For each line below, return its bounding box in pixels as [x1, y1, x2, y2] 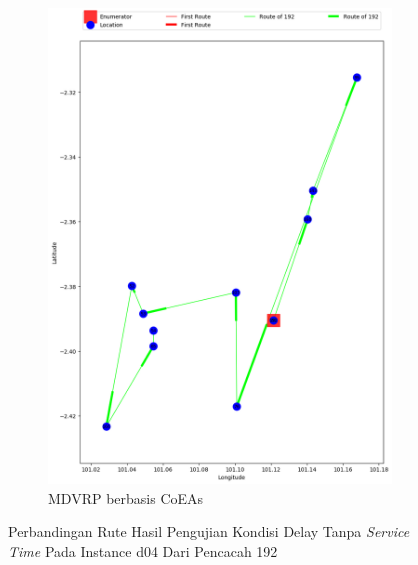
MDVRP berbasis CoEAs [48, 487, 204, 508]
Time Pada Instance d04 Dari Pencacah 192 [8, 540, 278, 561]
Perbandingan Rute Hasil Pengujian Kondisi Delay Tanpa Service [8, 521, 410, 542]
